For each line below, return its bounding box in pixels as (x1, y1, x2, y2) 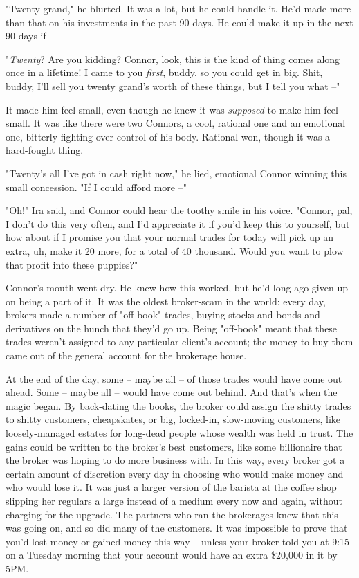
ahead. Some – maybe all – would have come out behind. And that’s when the (6, 385, 338, 399)
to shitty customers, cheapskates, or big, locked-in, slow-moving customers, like (6, 412, 341, 426)
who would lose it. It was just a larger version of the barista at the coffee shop (6, 480, 337, 494)
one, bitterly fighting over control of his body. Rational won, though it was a (6, 129, 331, 143)
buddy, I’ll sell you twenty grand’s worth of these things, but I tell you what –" (6, 78, 340, 93)
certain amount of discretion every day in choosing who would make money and (6, 466, 344, 480)
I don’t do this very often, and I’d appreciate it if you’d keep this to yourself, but (6, 216, 350, 231)
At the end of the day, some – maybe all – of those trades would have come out (6, 371, 342, 386)
